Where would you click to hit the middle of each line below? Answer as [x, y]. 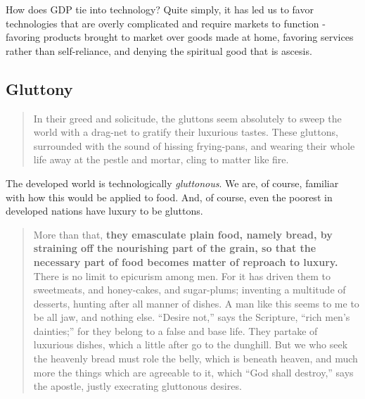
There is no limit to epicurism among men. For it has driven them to [182, 275]
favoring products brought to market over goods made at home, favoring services [180, 37]
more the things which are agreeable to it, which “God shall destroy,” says [193, 372]
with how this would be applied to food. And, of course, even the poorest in [169, 197]
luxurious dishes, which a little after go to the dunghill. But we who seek [191, 344]
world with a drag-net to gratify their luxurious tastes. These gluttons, [186, 132]
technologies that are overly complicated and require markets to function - [166, 23]
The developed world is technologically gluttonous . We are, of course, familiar [172, 183]
